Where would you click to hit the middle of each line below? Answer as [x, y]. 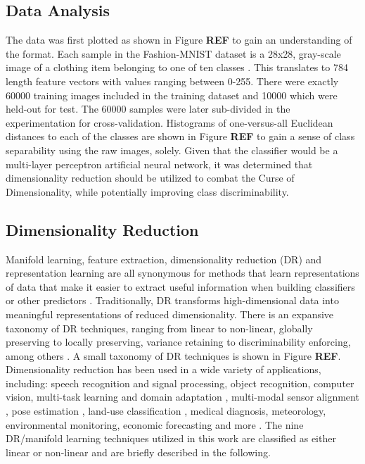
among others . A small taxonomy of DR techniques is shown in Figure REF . [173, 355]
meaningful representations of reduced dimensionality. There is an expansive [170, 314]
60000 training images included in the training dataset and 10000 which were [172, 95]
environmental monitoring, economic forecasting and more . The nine [155, 424]
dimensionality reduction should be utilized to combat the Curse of [150, 178]
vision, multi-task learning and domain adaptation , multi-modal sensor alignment [182, 397]
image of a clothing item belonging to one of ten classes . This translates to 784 [177, 67]
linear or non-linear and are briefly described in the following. [138, 452]
